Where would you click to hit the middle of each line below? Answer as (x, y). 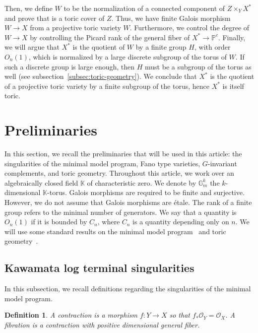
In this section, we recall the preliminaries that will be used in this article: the (123, 154)
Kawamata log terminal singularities (99, 268)
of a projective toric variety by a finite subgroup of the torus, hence (107, 86)
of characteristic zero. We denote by (142, 182)
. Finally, (232, 37)
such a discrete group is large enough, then (70, 66)
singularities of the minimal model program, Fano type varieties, (102, 163)
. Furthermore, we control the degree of (190, 28)
